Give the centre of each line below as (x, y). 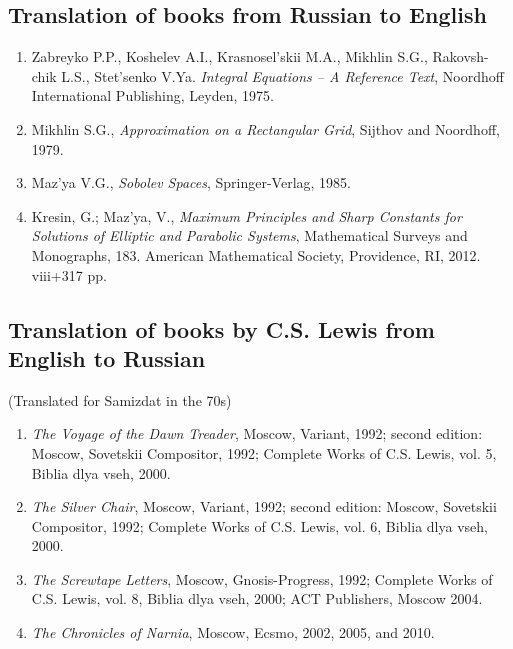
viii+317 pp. (69, 274)
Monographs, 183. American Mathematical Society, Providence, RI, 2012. (256, 254)
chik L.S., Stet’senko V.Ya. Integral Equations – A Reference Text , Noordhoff (267, 75)
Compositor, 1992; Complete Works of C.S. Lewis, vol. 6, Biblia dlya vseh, (259, 525)
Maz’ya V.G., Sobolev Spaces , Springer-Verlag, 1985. (191, 182)
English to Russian (107, 357)
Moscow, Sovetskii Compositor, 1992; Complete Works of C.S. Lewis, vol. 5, (264, 452)
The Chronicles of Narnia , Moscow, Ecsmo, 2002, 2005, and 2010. (233, 632)
